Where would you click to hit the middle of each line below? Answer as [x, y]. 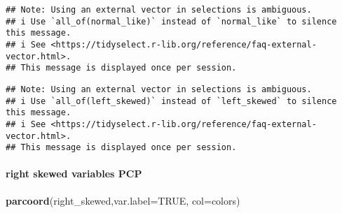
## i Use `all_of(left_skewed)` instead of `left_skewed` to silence [171, 101]
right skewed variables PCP [74, 174]
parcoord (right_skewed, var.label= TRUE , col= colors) [123, 200]
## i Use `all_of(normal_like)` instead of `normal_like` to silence [171, 21]
